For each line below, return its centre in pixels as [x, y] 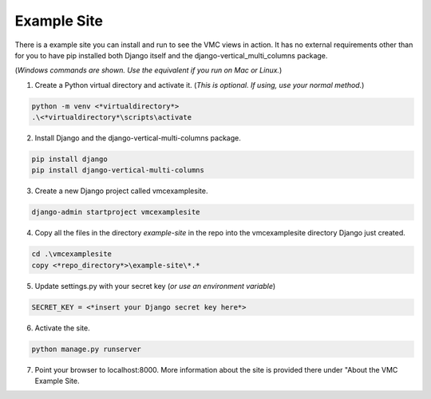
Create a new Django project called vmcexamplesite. [121, 191]
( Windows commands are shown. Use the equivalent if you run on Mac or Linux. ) [148, 70]
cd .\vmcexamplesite [71, 254]
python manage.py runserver [86, 349]
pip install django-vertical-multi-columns [118, 170]
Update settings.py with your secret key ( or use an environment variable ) [155, 286]
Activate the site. [63, 328]
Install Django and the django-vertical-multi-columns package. [138, 138]
